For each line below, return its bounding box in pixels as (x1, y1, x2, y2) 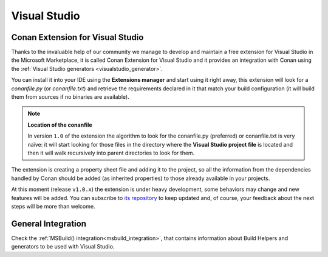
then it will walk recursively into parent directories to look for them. (27, 149, 195, 156)
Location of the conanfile (27, 121, 92, 128)
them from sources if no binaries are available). (11, 93, 130, 101)
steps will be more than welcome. (11, 202, 95, 210)
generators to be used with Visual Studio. (11, 243, 115, 250)
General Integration (11, 218, 86, 229)
